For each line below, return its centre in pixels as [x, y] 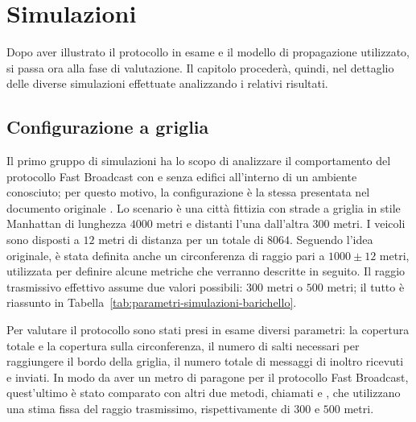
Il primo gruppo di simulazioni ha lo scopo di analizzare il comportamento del [199, 161]
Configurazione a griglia [108, 127]
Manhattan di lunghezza [66, 223]
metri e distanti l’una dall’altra [233, 223]
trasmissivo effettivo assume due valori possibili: [125, 286]
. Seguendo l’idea [331, 240]
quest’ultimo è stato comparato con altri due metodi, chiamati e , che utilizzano [204, 393]
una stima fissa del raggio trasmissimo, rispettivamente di [148, 409]
